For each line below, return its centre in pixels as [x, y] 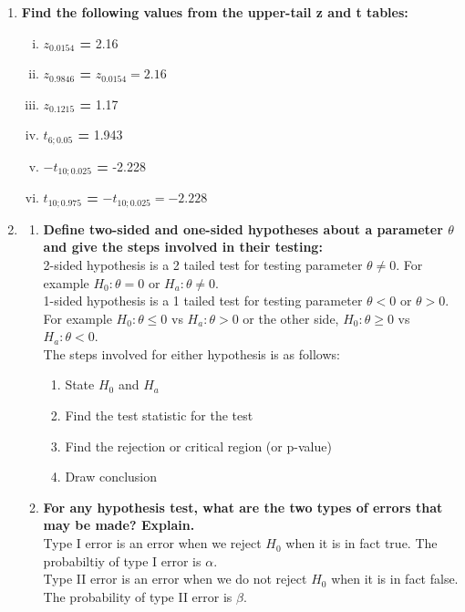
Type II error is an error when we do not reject [175, 579]
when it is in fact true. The [362, 543]
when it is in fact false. [395, 579]
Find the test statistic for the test [159, 415]
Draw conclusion [111, 477]
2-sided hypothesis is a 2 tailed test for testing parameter [203, 264]
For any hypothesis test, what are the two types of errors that [243, 507]
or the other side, [291, 318]
